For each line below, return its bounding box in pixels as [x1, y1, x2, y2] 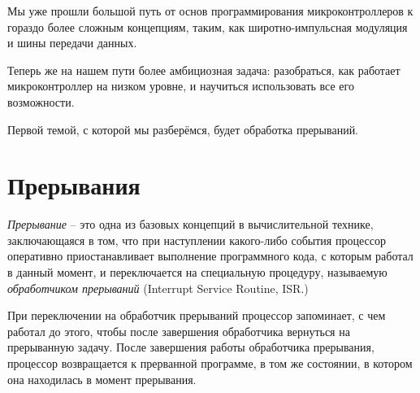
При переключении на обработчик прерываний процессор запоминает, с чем [7, 307, 386, 324]
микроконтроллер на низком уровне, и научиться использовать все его [7, 77, 354, 94]
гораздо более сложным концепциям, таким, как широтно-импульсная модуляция [7, 18, 408, 35]
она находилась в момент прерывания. [7, 370, 197, 387]
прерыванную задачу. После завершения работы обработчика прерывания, [7, 338, 375, 356]
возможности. [7, 93, 75, 110]
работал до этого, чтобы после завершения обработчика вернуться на [7, 322, 350, 339]
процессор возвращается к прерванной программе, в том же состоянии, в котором [7, 355, 413, 372]
